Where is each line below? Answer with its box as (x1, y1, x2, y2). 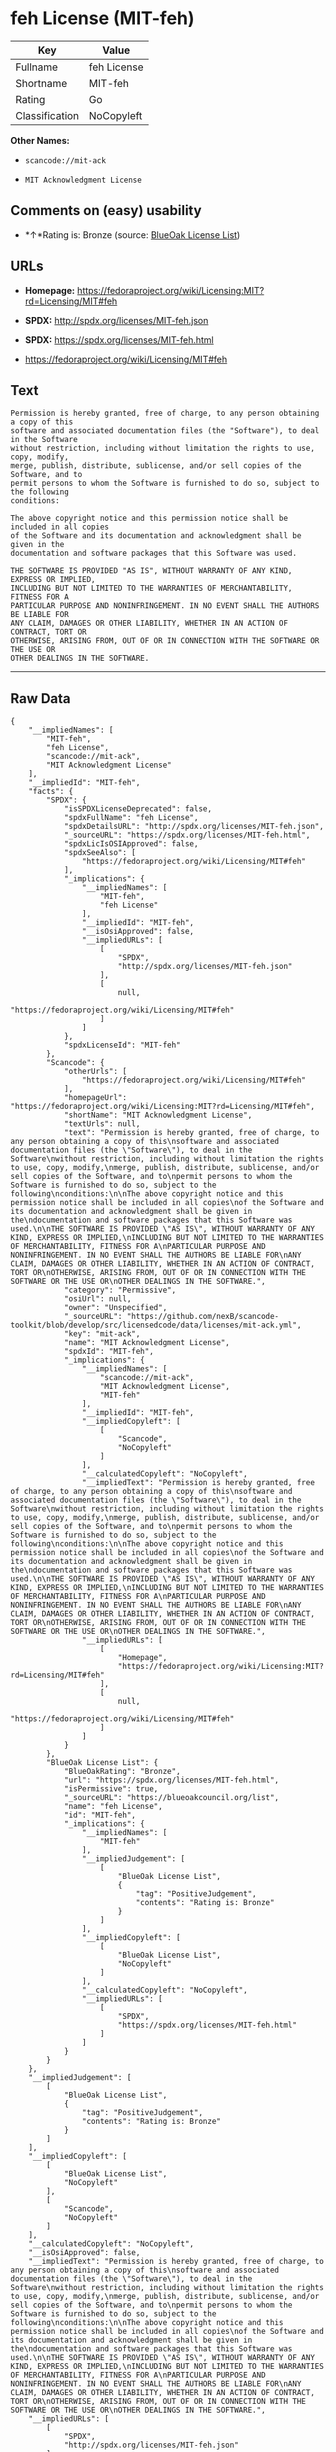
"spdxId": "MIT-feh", (63, 1347, 155, 1357)
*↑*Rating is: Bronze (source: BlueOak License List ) (24, 228, 241, 241)
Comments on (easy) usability (10, 202, 202, 219)
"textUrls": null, (63, 1119, 141, 1129)
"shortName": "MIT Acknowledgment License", (63, 1110, 253, 1121)
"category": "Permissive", (63, 1285, 177, 1296)
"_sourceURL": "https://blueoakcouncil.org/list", (63, 1793, 280, 1803)
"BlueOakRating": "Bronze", (63, 1767, 182, 1777)
